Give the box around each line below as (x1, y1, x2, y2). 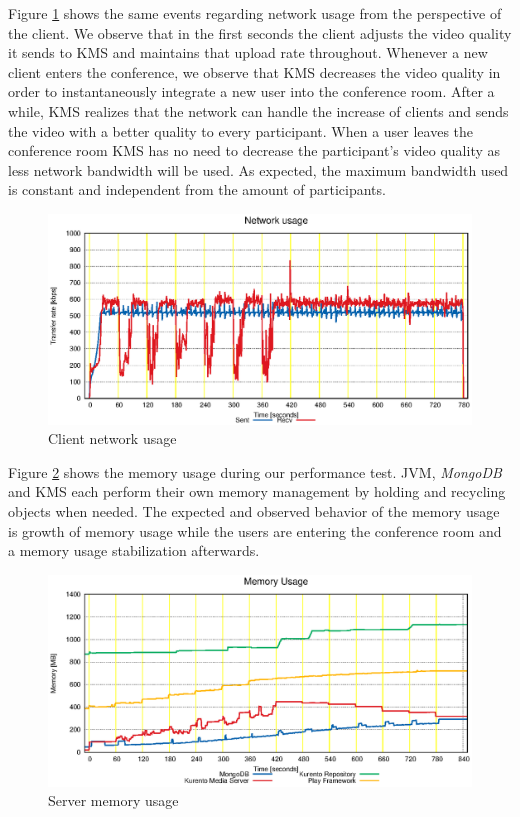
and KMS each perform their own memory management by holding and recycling (8, 481, 506, 502)
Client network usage (48, 428, 177, 449)
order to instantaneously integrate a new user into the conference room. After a (8, 81, 495, 102)
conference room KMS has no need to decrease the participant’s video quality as (8, 140, 501, 161)
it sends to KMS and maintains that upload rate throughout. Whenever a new (8, 42, 488, 63)
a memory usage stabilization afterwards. (8, 540, 260, 561)
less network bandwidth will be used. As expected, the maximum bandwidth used (8, 159, 509, 180)
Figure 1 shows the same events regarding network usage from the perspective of (8, 3, 502, 23)
